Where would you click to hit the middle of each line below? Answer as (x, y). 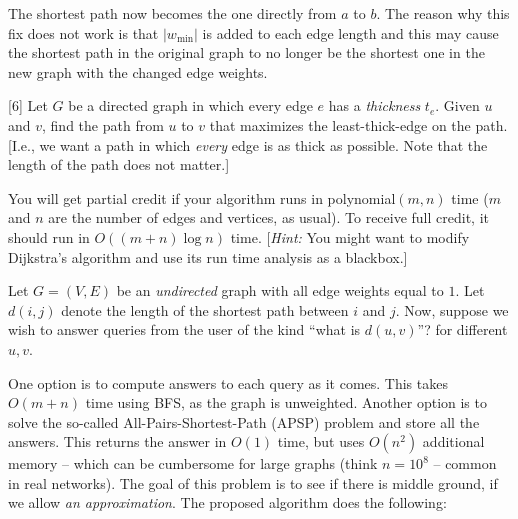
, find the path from (103, 124)
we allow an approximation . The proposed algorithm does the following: (227, 502)
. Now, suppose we (452, 309)
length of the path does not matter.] (119, 164)
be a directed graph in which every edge (190, 105)
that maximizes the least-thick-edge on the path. (358, 124)
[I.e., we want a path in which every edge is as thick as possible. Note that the (248, 144)
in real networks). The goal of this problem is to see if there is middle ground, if (253, 482)
